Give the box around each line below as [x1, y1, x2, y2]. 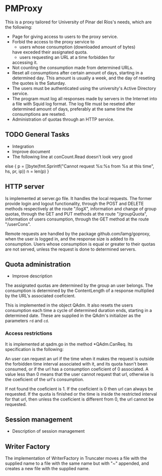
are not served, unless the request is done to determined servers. [5, 246, 137, 252]
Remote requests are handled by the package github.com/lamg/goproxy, [5, 231, 151, 237]
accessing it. [12, 59, 38, 65]
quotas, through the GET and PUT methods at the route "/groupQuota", [5, 211, 147, 217]
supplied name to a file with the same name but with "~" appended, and [5, 460, 149, 466]
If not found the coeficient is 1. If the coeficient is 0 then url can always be [5, 385, 153, 392]
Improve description [12, 273, 53, 279]
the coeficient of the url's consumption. [5, 376, 84, 382]
